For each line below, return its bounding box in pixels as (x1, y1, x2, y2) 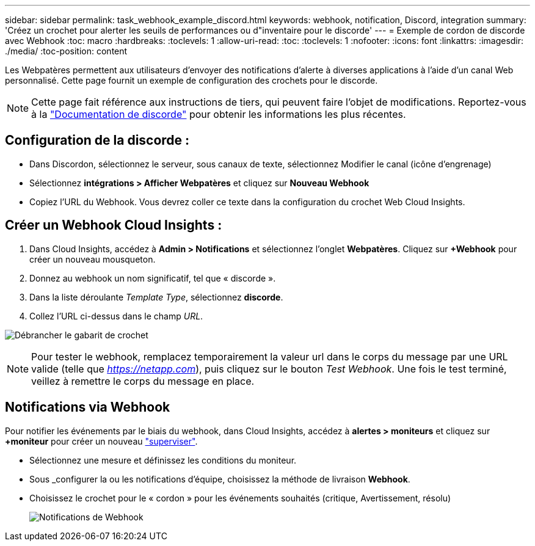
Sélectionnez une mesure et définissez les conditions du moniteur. (29, 454, 297, 465)
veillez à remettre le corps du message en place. (31, 374, 255, 387)
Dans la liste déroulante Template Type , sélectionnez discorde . (29, 291, 283, 302)
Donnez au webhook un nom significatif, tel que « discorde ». (29, 272, 276, 283)
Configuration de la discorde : (5, 133, 190, 148)
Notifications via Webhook (5, 399, 170, 415)
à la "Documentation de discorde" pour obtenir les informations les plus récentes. (31, 108, 406, 120)
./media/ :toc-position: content (5, 46, 128, 56)
